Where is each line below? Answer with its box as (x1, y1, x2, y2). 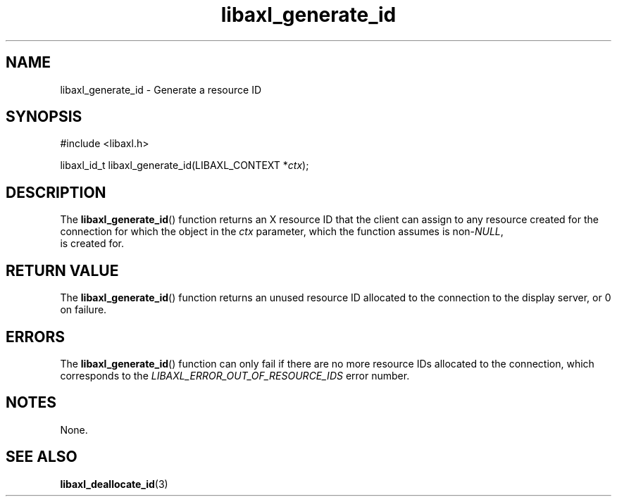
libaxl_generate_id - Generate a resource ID (60, 83, 261, 96)
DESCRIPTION (6, 183, 106, 201)
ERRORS (6, 327, 66, 346)
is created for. (60, 237, 125, 250)
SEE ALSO (6, 448, 77, 466)
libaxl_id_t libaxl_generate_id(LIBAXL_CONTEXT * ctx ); (60, 159, 309, 172)
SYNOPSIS (6, 108, 82, 126)
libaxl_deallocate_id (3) (60, 477, 168, 490)
